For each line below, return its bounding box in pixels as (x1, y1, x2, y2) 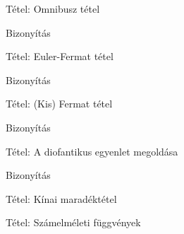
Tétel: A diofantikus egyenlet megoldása (6, 144, 178, 158)
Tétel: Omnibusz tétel (6, 1, 100, 16)
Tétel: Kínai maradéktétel (6, 191, 117, 206)
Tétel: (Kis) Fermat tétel (6, 96, 113, 111)
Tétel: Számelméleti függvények (6, 215, 141, 230)
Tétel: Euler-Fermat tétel (6, 49, 114, 64)
